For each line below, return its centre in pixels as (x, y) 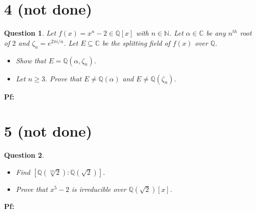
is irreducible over (99, 189)
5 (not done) (48, 131)
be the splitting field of (136, 42)
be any (216, 33)
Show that (31, 60)
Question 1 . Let (30, 33)
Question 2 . (24, 155)
